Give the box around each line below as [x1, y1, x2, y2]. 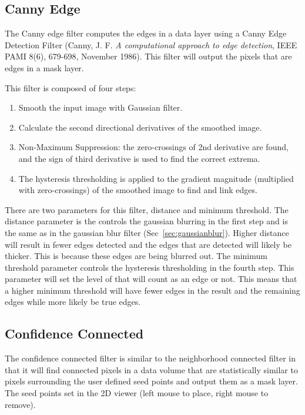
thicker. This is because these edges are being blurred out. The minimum [5, 250, 267, 262]
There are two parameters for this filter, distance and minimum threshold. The [5, 203, 289, 215]
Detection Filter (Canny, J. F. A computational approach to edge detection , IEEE [5, 38, 297, 51]
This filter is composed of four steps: [5, 81, 136, 94]
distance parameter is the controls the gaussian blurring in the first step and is [5, 215, 288, 227]
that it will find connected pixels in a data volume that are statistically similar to [5, 363, 298, 376]
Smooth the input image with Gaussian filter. [18, 101, 183, 114]
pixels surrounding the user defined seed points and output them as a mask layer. [5, 375, 298, 387]
